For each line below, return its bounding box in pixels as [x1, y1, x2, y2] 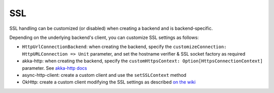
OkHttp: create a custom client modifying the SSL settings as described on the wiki [22, 79, 196, 85]
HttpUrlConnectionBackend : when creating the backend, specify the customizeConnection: [22, 43, 227, 50]
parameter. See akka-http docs [22, 65, 87, 71]
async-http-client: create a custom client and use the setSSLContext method [22, 72, 187, 78]
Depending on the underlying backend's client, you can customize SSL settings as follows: [9, 34, 199, 40]
